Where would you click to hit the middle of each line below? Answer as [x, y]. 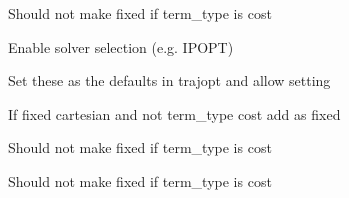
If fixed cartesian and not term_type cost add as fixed [174, 113]
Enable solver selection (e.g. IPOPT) [121, 46]
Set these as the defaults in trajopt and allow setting [169, 80]
